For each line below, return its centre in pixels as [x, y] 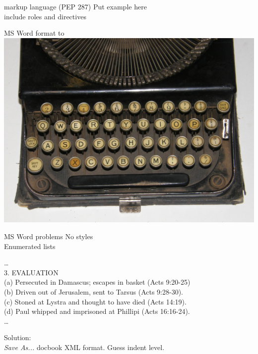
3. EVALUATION [31, 272]
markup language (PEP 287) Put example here [75, 6]
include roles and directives [45, 16]
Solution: [18, 337]
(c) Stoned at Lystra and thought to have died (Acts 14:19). [95, 301]
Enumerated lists [30, 246]
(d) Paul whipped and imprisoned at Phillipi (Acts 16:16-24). [97, 311]
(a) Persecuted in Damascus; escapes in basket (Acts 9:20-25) [97, 282]
